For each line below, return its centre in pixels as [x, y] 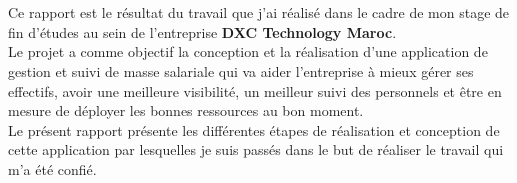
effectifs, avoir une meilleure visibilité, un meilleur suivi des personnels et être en [255, 90]
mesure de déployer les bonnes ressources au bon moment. [186, 110]
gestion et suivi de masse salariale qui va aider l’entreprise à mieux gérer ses [241, 70]
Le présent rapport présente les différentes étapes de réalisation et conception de [254, 129]
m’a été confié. [52, 168]
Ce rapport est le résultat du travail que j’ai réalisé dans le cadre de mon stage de [259, 12]
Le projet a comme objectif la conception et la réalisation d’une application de [248, 51]
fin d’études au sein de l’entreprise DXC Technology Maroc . [202, 31]
